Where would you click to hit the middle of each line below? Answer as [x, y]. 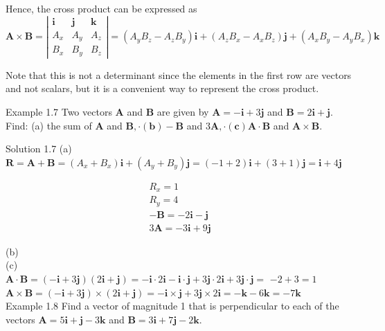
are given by [183, 111]
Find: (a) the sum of [49, 125]
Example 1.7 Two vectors [59, 111]
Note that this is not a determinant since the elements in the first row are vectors [179, 74]
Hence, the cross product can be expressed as [101, 8]
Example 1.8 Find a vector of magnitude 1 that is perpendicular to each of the [172, 306]
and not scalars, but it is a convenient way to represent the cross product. [162, 88]
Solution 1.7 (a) [39, 149]
